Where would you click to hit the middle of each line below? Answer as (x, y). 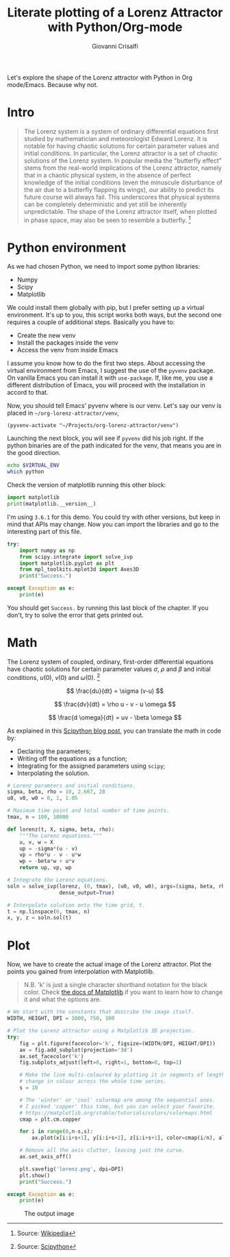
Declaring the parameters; (54, 751)
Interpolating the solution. (53, 773)
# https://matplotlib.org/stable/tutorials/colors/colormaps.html (116, 1113)
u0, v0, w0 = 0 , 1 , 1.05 (42, 798)
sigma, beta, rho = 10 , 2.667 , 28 (56, 792)
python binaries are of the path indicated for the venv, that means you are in (114, 446)
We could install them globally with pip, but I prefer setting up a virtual (106, 308)
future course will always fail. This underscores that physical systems (122, 197)
